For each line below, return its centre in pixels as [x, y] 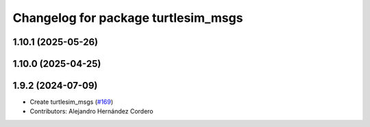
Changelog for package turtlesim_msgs [128, 18]
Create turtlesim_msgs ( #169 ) [72, 102]
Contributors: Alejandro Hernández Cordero [91, 111]
